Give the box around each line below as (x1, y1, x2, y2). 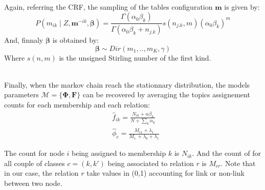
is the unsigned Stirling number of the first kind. (59, 52, 211, 63)
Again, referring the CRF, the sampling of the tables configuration (4, 1, 213, 12)
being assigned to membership (72, 148, 166, 158)
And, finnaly (4, 35, 43, 45)
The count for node (4, 148, 64, 158)
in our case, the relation (4, 168, 79, 178)
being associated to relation (107, 157, 194, 168)
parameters (4, 89, 39, 100)
